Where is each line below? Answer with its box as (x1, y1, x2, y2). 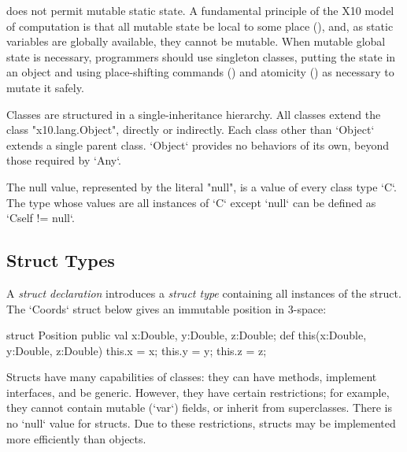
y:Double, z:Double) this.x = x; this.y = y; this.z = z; (6, 342, 267, 358)
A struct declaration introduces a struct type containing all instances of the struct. (6, 284, 401, 301)
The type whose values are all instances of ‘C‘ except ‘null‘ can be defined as (6, 194, 376, 210)
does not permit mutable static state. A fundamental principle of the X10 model (6, 2, 394, 18)
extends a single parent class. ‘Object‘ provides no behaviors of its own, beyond (6, 136, 389, 153)
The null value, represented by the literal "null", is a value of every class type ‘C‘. (6, 178, 397, 195)
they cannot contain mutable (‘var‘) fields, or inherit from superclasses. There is (6, 399, 392, 416)
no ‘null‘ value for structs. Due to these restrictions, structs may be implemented (6, 415, 396, 432)
